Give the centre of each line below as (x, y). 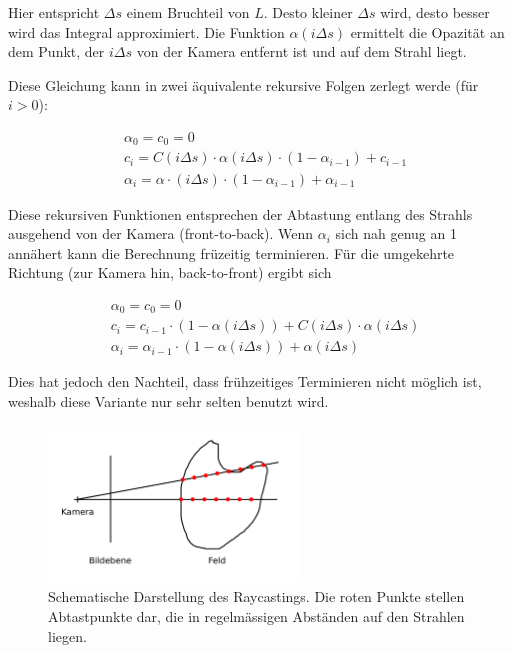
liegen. (67, 635)
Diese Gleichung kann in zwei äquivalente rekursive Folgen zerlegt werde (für (243, 84)
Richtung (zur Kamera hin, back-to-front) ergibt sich (170, 272)
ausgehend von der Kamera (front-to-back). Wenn (161, 233)
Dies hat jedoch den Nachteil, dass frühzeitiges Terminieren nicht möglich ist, (245, 381)
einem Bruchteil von (188, 12)
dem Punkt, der (56, 51)
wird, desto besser (435, 12)
